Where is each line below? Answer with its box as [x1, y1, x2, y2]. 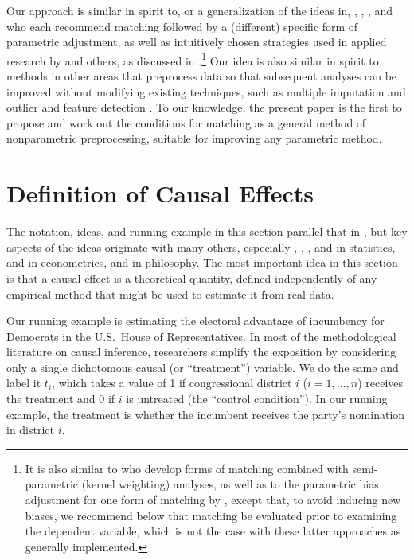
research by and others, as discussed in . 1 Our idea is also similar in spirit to [6, 49, 379, 69]
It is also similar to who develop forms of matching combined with [25, 460, 349, 476]
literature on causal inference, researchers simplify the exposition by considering [6, 343, 396, 360]
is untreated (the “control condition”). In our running [126, 390, 388, 407]
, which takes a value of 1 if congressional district [52, 374, 292, 391]
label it [6, 374, 41, 391]
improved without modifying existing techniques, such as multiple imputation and [6, 83, 406, 100]
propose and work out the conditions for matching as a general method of [6, 114, 366, 131]
